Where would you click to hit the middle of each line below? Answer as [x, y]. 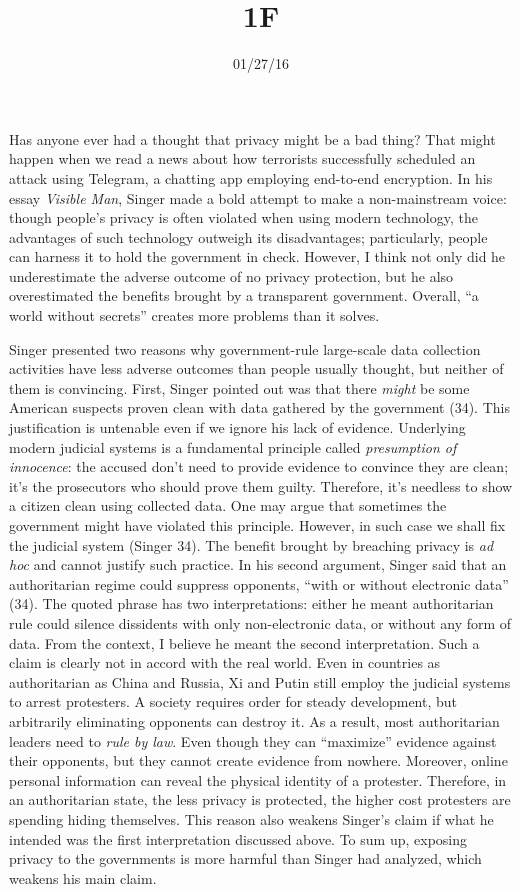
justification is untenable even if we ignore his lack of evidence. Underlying [237, 427]
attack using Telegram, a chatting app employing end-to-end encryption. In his [251, 177]
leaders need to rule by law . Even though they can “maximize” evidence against [253, 740]
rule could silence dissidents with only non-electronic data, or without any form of [260, 622]
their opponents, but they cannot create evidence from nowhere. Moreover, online [258, 760]
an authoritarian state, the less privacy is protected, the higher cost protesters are [260, 799]
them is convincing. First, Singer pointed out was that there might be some [239, 387]
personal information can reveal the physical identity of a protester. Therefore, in [258, 779]
